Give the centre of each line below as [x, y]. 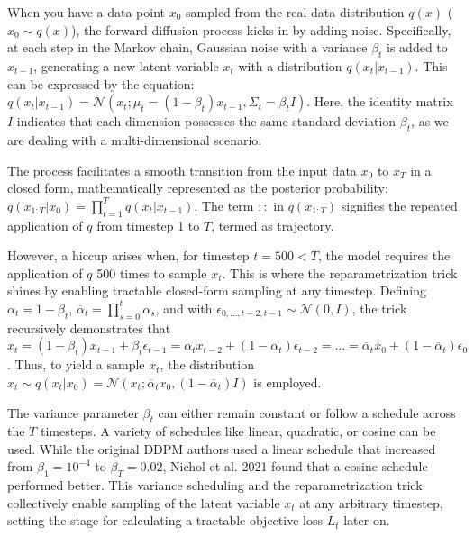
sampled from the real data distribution [295, 12]
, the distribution [207, 364]
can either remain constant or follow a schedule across [307, 412]
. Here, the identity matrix [380, 101]
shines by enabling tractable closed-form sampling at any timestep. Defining [217, 291]
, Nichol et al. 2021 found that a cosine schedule [295, 466]
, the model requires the [384, 255]
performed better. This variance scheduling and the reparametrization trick [215, 485]
